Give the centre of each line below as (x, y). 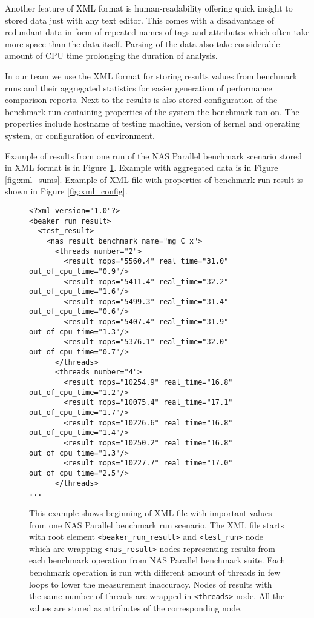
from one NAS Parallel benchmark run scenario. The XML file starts (157, 524)
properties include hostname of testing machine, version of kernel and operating (152, 123)
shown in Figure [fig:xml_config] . (66, 191)
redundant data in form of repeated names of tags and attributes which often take (157, 32)
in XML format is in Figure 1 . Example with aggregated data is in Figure (142, 168)
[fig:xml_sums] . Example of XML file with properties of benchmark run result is (154, 179)
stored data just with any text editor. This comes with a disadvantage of (139, 20)
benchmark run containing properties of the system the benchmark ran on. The (152, 111)
